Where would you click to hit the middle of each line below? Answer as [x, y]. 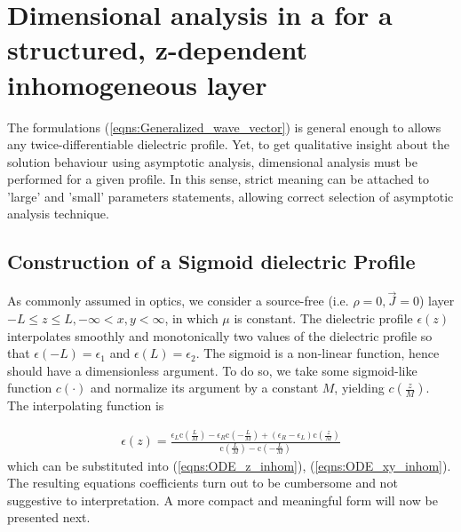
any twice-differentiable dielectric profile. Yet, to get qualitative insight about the [228, 144]
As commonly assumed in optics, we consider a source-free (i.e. [178, 301]
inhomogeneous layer [137, 84]
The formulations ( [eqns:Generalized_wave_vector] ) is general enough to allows [224, 127]
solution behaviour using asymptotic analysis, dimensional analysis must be [212, 161]
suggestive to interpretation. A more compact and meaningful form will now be [223, 500]
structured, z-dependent [157, 49]
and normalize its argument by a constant [204, 388]
